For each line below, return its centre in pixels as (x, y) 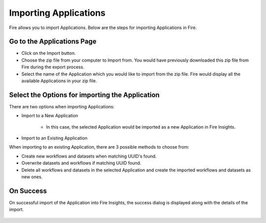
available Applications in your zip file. (59, 81)
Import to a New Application (50, 116)
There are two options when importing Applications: (62, 106)
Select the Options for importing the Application (84, 95)
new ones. (32, 177)
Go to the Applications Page (53, 42)
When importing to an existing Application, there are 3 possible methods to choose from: (99, 147)
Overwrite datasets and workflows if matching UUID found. (81, 163)
